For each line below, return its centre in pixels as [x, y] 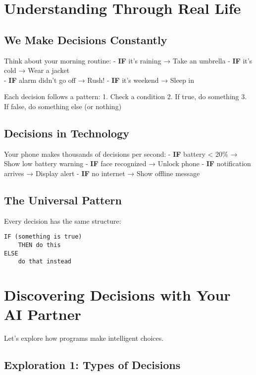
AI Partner [43, 314]
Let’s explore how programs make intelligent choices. [84, 338]
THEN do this [39, 245]
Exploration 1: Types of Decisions [92, 365]
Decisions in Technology [67, 133]
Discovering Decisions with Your [117, 295]
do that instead [45, 262]
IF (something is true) [43, 237]
